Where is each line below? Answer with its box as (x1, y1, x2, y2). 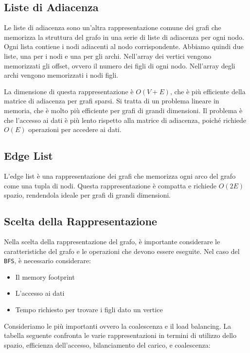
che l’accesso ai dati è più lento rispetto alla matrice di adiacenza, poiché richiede (4, 115, 247, 125)
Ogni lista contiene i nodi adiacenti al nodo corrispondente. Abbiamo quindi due (4, 41, 244, 51)
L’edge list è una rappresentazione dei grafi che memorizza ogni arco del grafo (4, 170, 236, 181)
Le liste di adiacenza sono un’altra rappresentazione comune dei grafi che (4, 22, 221, 33)
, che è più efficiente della (170, 86, 246, 96)
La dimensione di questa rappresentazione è (4, 86, 134, 96)
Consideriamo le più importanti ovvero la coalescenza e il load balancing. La (4, 320, 232, 331)
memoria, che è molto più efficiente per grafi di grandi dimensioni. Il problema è (4, 105, 243, 115)
